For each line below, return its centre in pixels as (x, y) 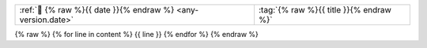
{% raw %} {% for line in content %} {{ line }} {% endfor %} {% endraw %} (136, 34)
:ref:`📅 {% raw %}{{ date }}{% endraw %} (97, 10)
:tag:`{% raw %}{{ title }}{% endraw (325, 10)
